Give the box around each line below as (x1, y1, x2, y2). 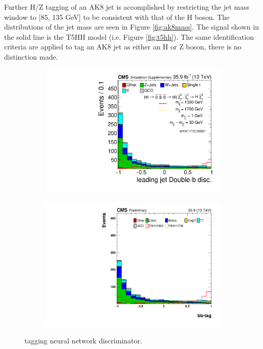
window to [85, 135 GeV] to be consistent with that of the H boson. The (4, 11, 230, 22)
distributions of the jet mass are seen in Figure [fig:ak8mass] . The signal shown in (4, 21, 259, 32)
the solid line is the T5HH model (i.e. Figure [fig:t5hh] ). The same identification (4, 31, 254, 42)
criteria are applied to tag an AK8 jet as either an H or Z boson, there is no (4, 41, 242, 52)
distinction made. (4, 51, 58, 62)
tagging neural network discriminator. (24, 335, 142, 345)
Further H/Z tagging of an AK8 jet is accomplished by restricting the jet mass (4, 2, 249, 12)
